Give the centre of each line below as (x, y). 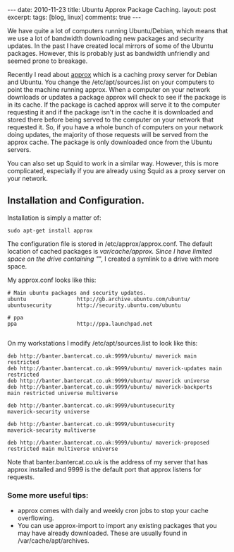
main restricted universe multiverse (63, 393)
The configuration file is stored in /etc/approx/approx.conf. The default (110, 243)
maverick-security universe (49, 411)
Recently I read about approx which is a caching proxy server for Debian (112, 75)
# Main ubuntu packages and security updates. (77, 293)
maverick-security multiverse (52, 430)
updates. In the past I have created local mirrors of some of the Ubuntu (110, 46)
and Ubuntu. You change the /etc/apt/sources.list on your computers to (111, 82)
